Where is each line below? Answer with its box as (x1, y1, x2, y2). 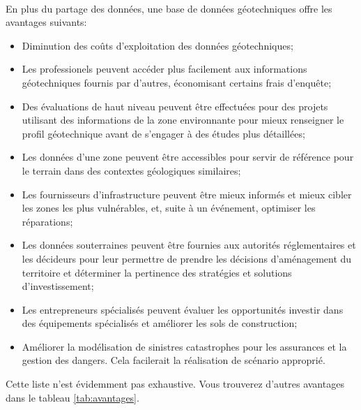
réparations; (22, 214, 73, 228)
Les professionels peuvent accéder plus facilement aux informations (22, 61, 307, 76)
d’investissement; (22, 279, 94, 293)
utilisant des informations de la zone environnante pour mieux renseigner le (22, 112, 344, 127)
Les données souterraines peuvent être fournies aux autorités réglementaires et (22, 237, 356, 252)
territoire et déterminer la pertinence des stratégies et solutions (22, 265, 292, 279)
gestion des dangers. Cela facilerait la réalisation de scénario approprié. (22, 353, 325, 367)
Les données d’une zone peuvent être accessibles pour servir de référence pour (22, 149, 354, 164)
